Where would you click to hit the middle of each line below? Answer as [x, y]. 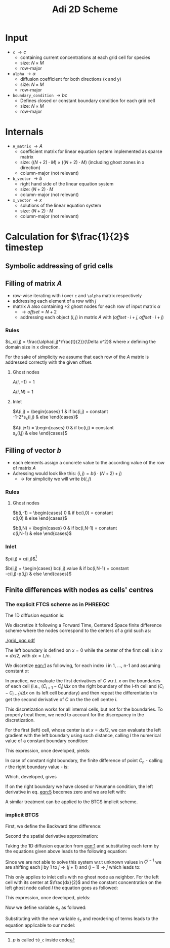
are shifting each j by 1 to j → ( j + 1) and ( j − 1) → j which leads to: [73, 867]
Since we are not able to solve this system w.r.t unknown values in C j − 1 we [83, 861]
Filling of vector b [33, 450]
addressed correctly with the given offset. [49, 362]
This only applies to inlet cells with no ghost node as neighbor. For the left [82, 877]
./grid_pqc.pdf [20, 640]
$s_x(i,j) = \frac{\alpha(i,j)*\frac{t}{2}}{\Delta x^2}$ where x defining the [80, 341]
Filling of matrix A [34, 283]
